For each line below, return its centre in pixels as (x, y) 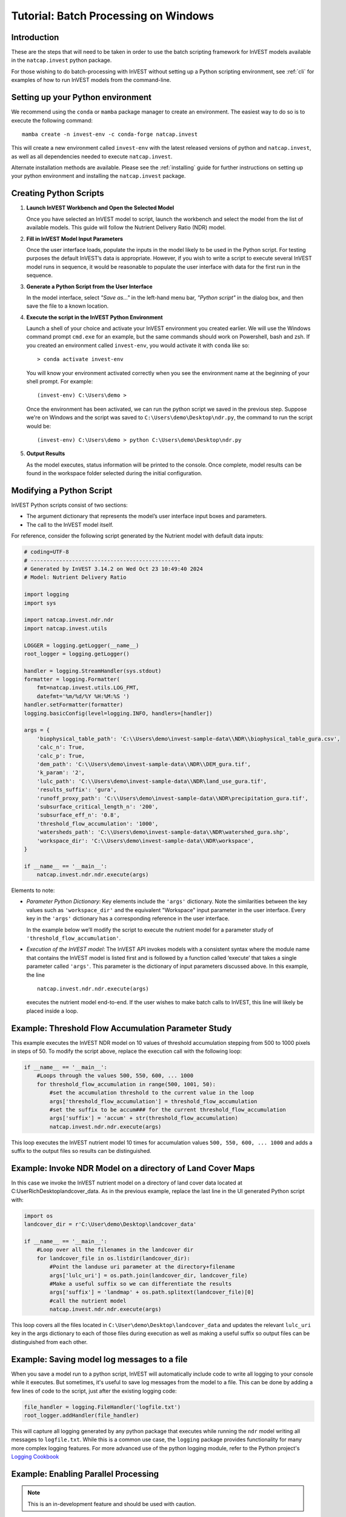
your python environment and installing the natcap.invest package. (98, 176)
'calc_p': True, (61, 756)
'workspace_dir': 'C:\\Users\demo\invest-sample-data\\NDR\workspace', (145, 841)
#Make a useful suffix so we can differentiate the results (141, 1284)
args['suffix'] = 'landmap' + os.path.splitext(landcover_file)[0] (152, 1292)
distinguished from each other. (49, 1342)
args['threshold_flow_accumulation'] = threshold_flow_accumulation (153, 1101)
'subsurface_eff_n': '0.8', (78, 815)
